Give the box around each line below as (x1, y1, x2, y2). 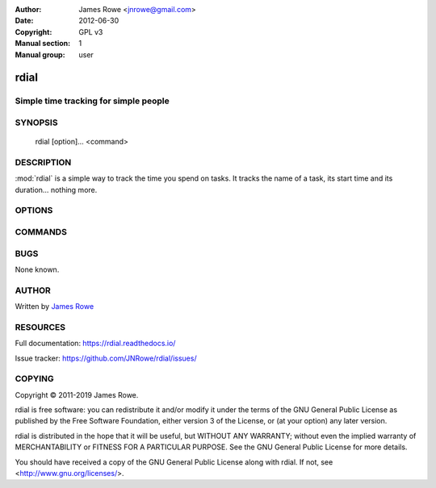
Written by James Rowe (15, 302, 94, 311)
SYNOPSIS (15, 117, 58, 128)
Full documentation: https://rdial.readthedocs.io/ (15, 339, 176, 348)
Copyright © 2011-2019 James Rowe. (15, 390, 139, 399)
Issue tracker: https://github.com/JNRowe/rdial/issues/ (15, 353, 197, 363)
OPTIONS (15, 205, 53, 216)
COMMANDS (15, 226, 68, 237)
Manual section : (15, 39, 71, 48)
